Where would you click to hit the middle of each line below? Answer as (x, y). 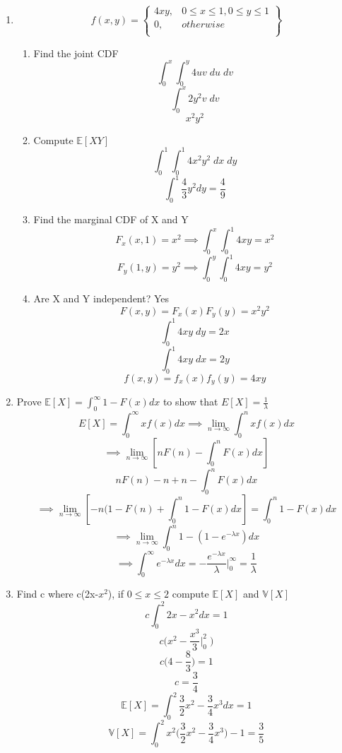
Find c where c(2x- (58, 594)
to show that (190, 402)
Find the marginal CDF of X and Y (111, 219)
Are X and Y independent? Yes (101, 298)
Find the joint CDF (76, 53)
